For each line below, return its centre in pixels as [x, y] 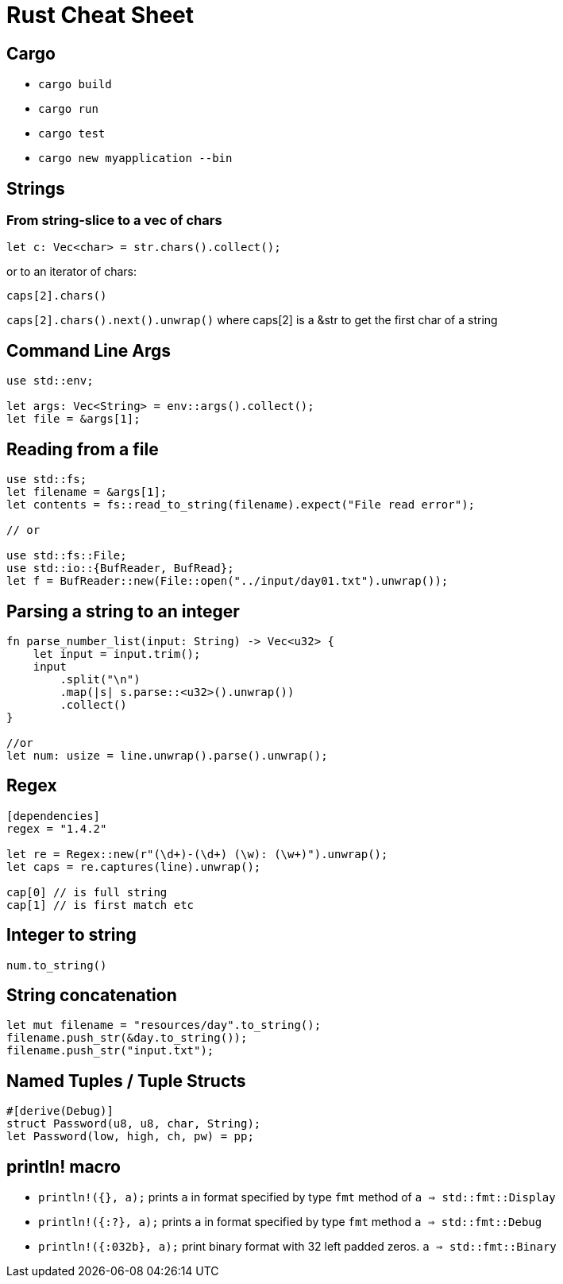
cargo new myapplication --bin [135, 159]
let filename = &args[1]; [87, 492]
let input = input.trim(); [117, 654]
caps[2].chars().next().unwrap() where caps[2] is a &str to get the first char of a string [252, 320]
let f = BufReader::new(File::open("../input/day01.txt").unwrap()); [228, 581]
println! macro [64, 1166]
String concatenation [92, 996]
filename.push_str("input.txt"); [110, 1051]
